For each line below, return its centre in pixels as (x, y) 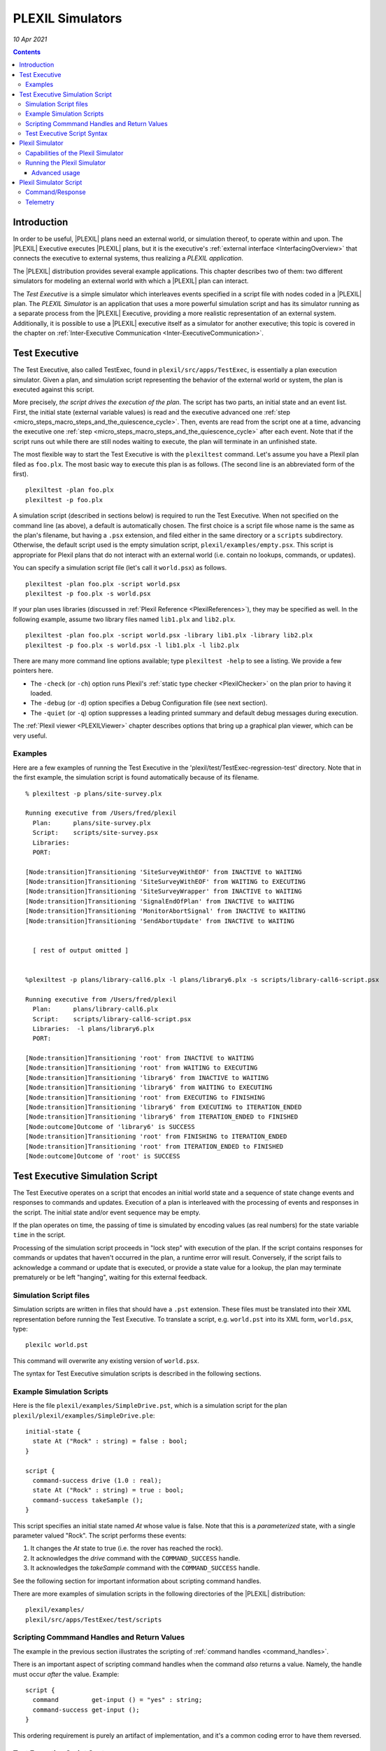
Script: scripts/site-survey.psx (95, 833)
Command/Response (56, 192)
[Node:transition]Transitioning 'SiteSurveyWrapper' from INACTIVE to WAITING (164, 892)
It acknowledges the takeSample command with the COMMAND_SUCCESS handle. (145, 1568)
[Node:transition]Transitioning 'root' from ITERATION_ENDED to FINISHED (155, 1146)
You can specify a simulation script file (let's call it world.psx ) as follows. (120, 568)
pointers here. (33, 671)
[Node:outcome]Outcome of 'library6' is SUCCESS (110, 1127)
